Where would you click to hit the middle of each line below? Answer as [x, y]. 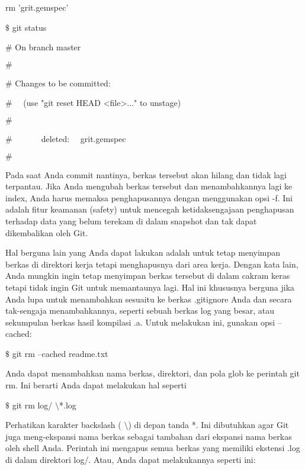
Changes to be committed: [63, 83]
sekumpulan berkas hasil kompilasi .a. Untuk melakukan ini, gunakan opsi [140, 322]
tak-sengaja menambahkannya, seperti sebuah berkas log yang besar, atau [140, 310]
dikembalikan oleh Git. [47, 232]
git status [29, 27]
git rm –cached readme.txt [60, 353]
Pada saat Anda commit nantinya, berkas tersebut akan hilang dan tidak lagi [146, 174]
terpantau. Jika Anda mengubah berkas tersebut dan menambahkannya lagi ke [149, 186]
